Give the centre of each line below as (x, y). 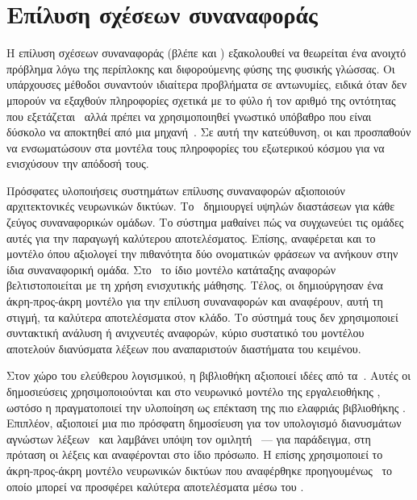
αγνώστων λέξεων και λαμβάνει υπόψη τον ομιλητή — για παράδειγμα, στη (189, 438)
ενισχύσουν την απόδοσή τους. (78, 163)
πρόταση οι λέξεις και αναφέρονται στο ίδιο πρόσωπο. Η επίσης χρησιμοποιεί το (195, 454)
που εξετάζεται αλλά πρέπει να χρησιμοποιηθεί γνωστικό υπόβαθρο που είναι (189, 116)
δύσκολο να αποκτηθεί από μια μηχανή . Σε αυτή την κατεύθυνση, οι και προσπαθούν (209, 132)
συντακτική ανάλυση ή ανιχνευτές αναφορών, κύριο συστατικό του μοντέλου (186, 333)
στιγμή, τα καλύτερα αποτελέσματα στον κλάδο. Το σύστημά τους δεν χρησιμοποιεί (202, 317)
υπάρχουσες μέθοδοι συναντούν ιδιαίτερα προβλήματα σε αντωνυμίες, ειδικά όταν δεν (207, 84)
